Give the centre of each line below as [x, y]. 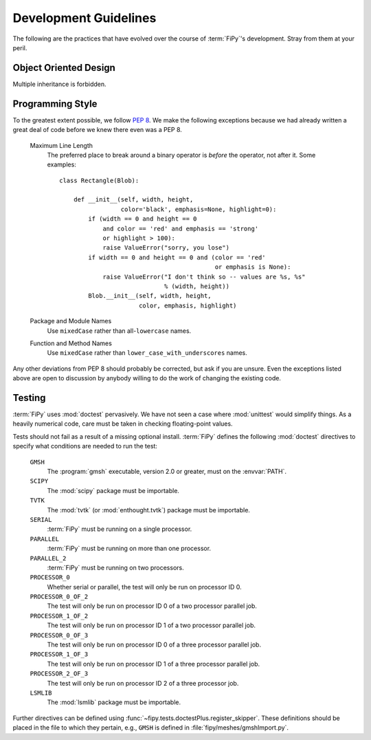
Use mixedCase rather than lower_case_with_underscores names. [147, 353]
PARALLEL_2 [48, 558]
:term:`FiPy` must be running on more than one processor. [129, 548]
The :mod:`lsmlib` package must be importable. [114, 702]
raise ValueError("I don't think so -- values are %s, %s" [204, 276]
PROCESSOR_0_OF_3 [59, 635]
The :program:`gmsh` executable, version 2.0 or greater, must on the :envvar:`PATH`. [167, 471]
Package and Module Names [71, 321]
